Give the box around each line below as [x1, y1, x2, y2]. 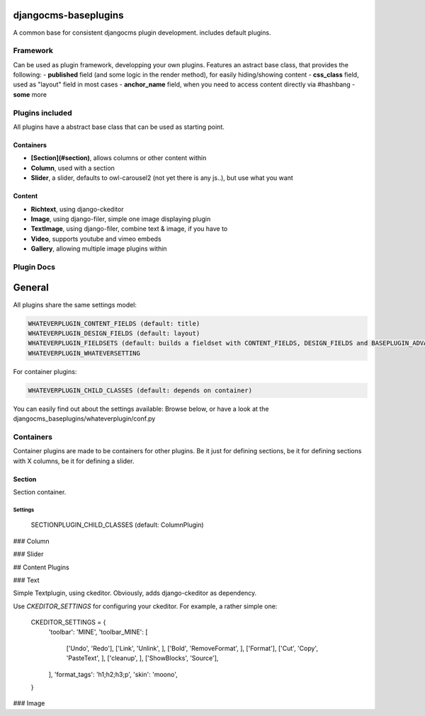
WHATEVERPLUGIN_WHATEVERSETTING [28, 349, 141, 357]
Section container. [13, 487, 67, 496]
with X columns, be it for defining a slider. [13, 457, 135, 465]
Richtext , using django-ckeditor [30, 205, 124, 213]
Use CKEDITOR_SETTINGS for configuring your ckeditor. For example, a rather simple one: [13, 602, 278, 610]
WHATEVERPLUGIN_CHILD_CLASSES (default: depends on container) [28, 386, 253, 394]
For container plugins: [13, 367, 77, 375]
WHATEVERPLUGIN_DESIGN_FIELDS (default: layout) [28, 329, 200, 337]
